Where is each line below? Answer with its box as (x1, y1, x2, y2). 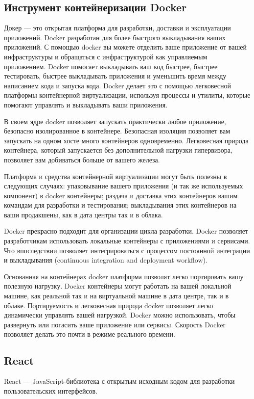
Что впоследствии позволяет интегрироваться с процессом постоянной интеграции (4, 245, 250, 255)
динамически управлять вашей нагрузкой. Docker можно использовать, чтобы (4, 310, 236, 320)
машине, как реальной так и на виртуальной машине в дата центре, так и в (4, 291, 229, 301)
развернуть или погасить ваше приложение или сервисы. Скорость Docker (4, 319, 226, 329)
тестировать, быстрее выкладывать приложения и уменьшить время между (4, 71, 227, 81)
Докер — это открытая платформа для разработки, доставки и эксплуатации (4, 23, 231, 33)
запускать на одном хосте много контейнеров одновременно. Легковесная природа (4, 135, 249, 145)
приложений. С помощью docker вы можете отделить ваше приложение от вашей (4, 42, 247, 52)
